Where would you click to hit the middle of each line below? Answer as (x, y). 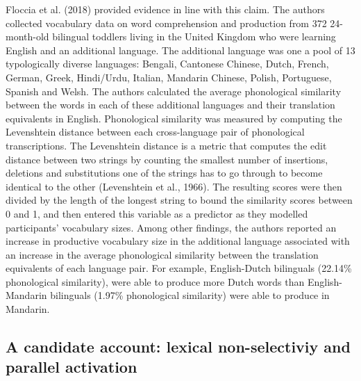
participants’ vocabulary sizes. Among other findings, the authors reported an (171, 227)
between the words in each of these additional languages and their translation (170, 105)
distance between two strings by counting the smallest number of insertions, (167, 159)
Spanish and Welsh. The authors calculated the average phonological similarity (174, 91)
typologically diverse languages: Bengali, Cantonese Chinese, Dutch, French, (167, 64)
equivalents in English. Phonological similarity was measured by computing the (174, 118)
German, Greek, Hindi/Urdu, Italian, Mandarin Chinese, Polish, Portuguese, (169, 77)
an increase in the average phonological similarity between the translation (162, 254)
